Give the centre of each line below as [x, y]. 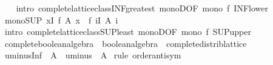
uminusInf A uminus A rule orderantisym [93, 55]
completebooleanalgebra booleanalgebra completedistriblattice [126, 43]
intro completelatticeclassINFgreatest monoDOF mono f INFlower [142, 8]
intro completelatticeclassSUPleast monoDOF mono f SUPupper [128, 32]
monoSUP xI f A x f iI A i [61, 20]
